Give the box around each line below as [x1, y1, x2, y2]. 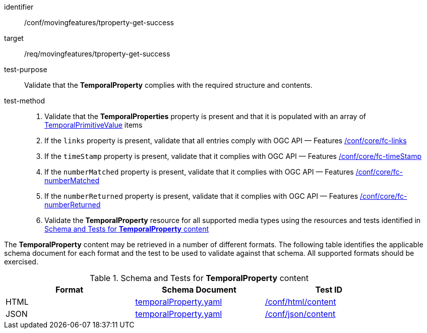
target [4, 34, 24, 42]
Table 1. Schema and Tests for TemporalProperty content [90, 273, 309, 283]
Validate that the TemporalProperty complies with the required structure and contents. [24, 81, 313, 89]
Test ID [315, 285, 343, 295]
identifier [4, 3, 34, 11]
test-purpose [4, 65, 47, 74]
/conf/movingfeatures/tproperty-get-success [24, 18, 174, 27]
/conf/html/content [265, 297, 336, 307]
